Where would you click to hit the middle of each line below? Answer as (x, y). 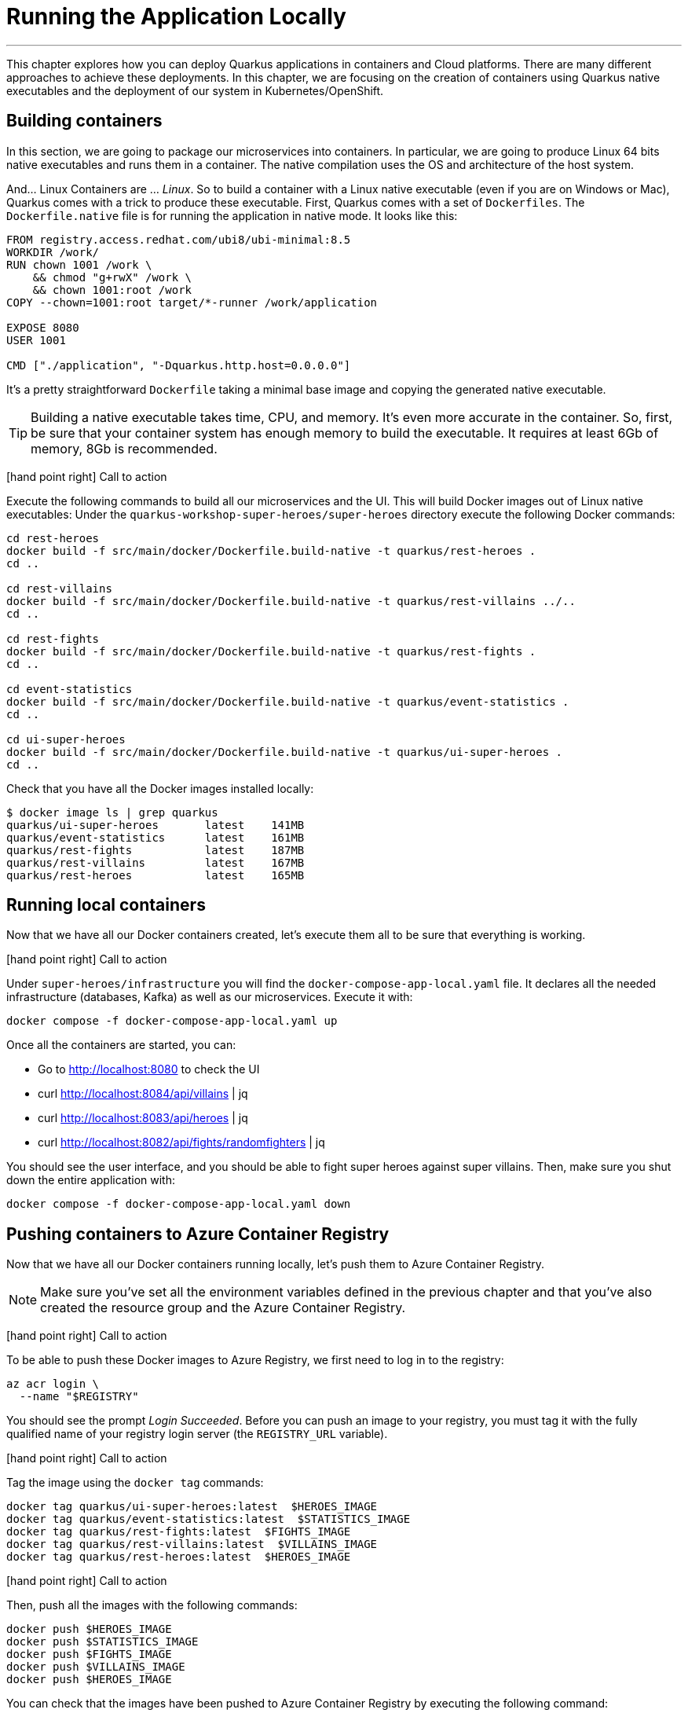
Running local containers (106, 905)
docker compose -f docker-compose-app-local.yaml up (172, 1021)
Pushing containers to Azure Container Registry (198, 1234)
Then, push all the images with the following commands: (152, 1605)
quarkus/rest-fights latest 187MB (156, 850)
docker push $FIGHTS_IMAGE (89, 1654)
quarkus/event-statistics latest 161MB (156, 837)
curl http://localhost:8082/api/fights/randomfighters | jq (181, 1143)
